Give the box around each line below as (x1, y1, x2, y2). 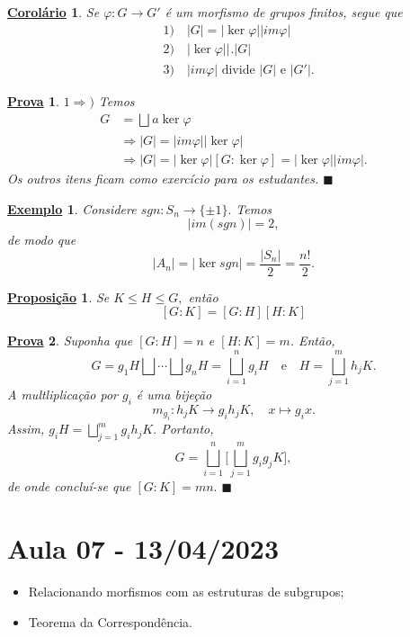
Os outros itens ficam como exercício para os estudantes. (7, 168, 319, 187)
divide (221, 64, 255, 77)
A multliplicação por (7, 385, 118, 404)
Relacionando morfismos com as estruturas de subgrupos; (28, 581, 344, 600)
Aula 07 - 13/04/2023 (7, 530, 280, 567)
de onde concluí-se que (7, 477, 131, 496)
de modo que (7, 230, 76, 249)
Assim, (7, 419, 45, 438)
